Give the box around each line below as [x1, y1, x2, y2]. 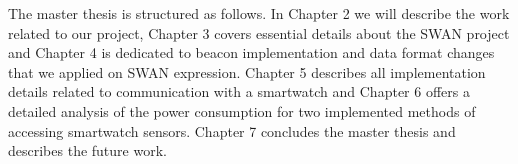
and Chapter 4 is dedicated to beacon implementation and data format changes [8, 42, 495, 63]
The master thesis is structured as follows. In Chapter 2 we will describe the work [8, 3, 510, 23]
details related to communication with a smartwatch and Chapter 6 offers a [8, 81, 470, 102]
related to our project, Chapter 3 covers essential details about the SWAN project [8, 22, 510, 43]
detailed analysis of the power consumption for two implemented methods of [8, 100, 476, 121]
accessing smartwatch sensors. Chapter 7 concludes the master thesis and [8, 120, 456, 141]
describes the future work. [8, 140, 167, 161]
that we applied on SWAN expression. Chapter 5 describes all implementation [8, 61, 486, 82]
